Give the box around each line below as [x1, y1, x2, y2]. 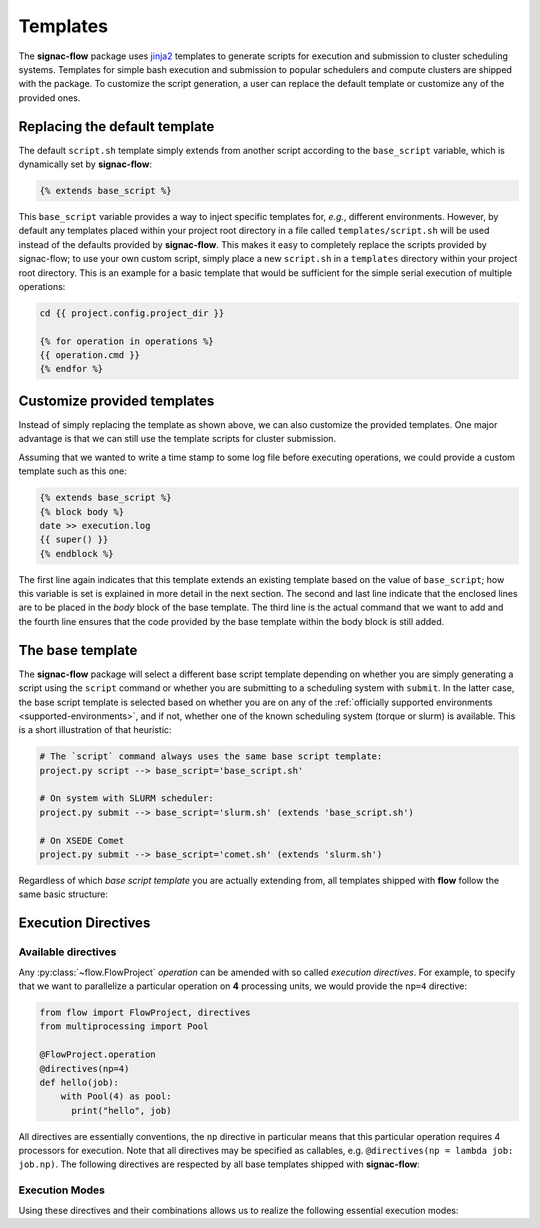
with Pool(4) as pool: [60, 1091, 172, 1102]
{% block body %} [39, 506, 125, 517]
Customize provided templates [18, 392, 215, 409]
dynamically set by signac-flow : [18, 158, 152, 170]
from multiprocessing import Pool [39, 1021, 209, 1032]
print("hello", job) [71, 1105, 172, 1116]
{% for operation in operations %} [39, 335, 214, 347]
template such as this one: [18, 465, 127, 477]
